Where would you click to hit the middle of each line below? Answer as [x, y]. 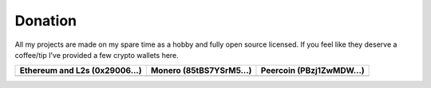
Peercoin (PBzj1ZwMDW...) [312, 71]
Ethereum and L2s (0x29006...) [81, 71]
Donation [46, 21]
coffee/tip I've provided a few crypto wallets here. [97, 55]
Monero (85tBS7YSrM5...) [201, 71]
